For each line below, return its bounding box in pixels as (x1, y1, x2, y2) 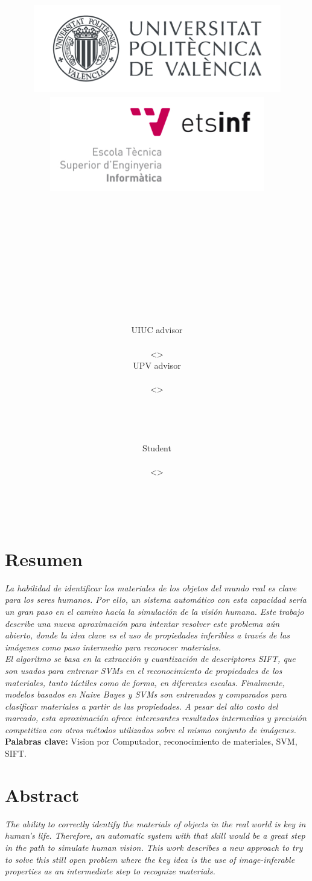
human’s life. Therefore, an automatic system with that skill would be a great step (5, 829, 305, 842)
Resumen (5, 546, 83, 571)
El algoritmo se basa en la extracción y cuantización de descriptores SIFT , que (5, 652, 296, 665)
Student (142, 442, 171, 454)
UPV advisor (133, 359, 181, 372)
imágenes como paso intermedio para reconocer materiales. (5, 640, 221, 653)
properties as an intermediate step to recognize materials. (5, 865, 215, 877)
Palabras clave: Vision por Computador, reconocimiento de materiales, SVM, (5, 735, 298, 748)
